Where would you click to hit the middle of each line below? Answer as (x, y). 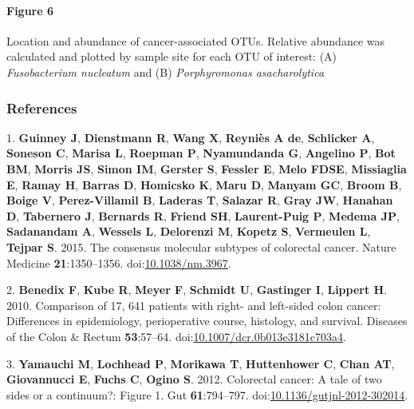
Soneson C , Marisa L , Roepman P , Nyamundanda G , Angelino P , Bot (201, 153)
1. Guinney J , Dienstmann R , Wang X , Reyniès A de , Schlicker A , (191, 137)
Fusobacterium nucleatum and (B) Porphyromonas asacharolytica (166, 71)
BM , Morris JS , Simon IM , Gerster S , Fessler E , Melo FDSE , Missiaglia (207, 168)
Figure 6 (30, 10)
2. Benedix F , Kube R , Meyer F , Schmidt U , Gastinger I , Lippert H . (197, 290)
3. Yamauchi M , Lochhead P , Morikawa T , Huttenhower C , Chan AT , (201, 363)
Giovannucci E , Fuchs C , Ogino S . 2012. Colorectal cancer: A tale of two (194, 379)
